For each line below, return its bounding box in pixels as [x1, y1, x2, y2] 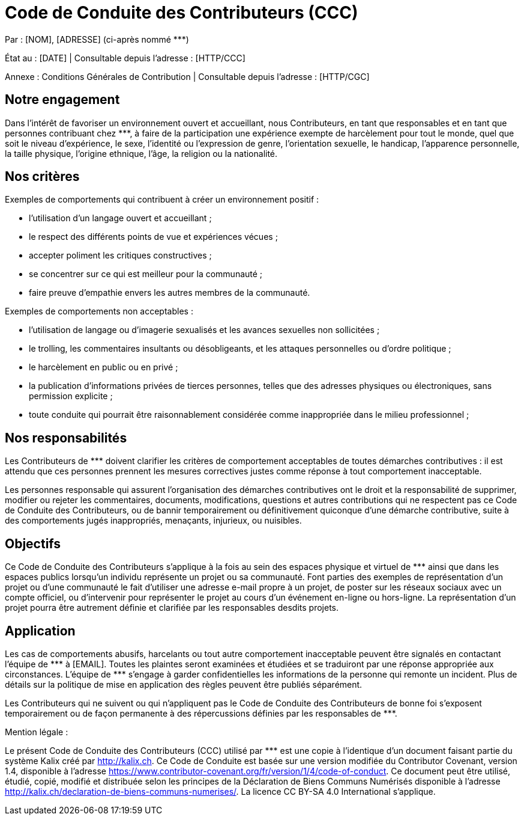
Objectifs [5, 536, 61, 551]
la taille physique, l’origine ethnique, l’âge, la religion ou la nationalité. [5, 148, 278, 159]
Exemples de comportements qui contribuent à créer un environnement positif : [5, 194, 319, 205]
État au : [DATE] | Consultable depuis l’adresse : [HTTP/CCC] [5, 52, 245, 63]
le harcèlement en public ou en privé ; [29, 362, 178, 373]
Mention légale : [5, 726, 68, 737]
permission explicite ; [29, 391, 113, 402]
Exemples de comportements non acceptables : [5, 306, 193, 317]
